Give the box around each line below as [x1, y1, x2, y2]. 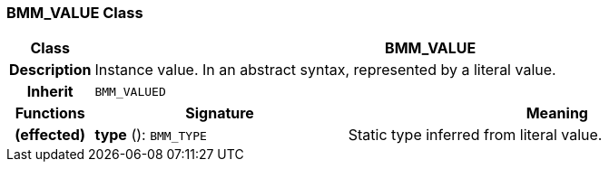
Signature [185, 104, 254, 123]
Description [9, 61, 92, 80]
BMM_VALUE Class [6, 4, 143, 22]
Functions [15, 104, 85, 123]
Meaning [526, 104, 588, 123]
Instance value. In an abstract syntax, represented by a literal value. [94, 61, 556, 80]
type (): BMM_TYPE [94, 126, 207, 145]
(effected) [15, 126, 86, 145]
